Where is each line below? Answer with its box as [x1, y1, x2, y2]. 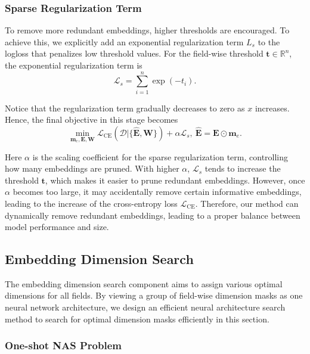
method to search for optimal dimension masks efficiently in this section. [5, 312, 269, 325]
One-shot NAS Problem [5, 338, 122, 353]
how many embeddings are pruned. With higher [5, 162, 179, 175]
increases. [255, 101, 290, 114]
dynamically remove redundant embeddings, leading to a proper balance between [5, 209, 300, 221]
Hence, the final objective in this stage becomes [5, 113, 178, 126]
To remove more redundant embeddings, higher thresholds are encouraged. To [5, 24, 290, 36]
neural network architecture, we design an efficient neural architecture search [5, 301, 286, 313]
